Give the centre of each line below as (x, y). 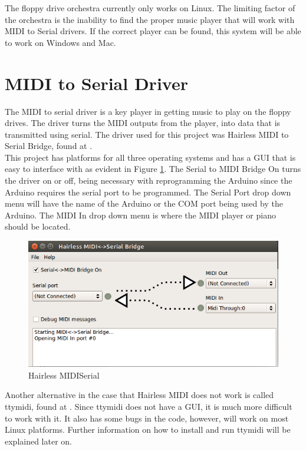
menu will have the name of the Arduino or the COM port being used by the (144, 203)
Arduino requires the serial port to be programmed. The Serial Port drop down (148, 192)
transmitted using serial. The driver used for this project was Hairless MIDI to (147, 134)
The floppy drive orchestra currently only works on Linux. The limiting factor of (150, 8)
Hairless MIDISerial (64, 375)
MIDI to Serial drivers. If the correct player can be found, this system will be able (153, 31)
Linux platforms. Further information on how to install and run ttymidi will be (148, 430)
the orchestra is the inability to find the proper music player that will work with (150, 19)
